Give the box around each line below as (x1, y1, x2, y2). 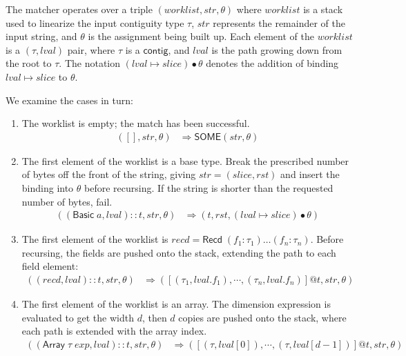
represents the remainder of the (213, 15, 345, 30)
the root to (6, 56, 52, 70)
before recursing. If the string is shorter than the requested (84, 180, 333, 195)
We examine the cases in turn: (6, 92, 133, 107)
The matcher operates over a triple (6, 2, 153, 16)
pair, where (67, 42, 115, 57)
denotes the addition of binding (206, 56, 339, 70)
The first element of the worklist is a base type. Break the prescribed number (21, 153, 349, 168)
